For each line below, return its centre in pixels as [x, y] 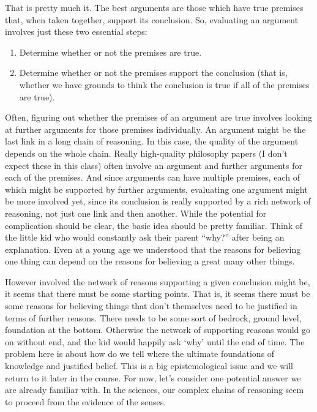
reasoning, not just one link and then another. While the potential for [136, 213]
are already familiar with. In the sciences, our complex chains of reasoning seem [155, 390]
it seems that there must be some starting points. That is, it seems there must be [158, 294]
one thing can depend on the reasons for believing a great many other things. [150, 261]
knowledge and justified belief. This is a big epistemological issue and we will [149, 366]
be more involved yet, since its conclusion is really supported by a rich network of [158, 201]
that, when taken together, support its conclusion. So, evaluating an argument [152, 19]
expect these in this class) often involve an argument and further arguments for [154, 165]
